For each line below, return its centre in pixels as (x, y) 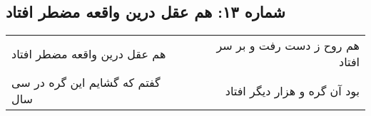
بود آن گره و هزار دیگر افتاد (292, 90)
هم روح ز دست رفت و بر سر (288, 46)
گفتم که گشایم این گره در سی (86, 83)
